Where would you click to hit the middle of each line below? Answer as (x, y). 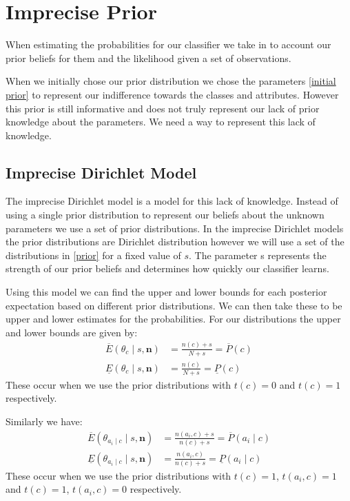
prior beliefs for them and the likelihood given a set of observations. (148, 58)
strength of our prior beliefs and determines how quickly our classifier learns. (167, 268)
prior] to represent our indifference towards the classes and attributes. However (172, 94)
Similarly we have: (44, 421)
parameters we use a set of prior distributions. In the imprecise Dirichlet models (175, 228)
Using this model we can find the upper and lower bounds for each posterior (166, 292)
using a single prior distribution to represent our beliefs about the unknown (165, 215)
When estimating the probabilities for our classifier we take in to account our (168, 44)
